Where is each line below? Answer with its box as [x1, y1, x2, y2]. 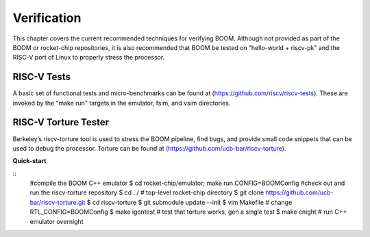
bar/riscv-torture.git [29, 198, 86, 206]
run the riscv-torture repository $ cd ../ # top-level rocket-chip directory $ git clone [29, 188, 264, 197]
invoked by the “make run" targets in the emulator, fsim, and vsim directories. [12, 99, 231, 107]
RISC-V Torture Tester [12, 116, 110, 128]
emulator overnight [29, 217, 84, 225]
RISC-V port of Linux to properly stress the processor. [12, 53, 165, 62]
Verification [12, 10, 82, 25]
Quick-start [12, 157, 47, 165]
